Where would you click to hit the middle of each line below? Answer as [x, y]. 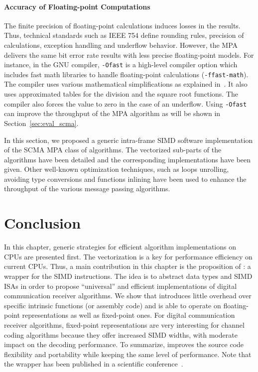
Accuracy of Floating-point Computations [77, 6]
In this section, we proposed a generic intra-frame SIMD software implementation [129, 140]
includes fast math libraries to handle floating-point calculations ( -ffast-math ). [126, 74]
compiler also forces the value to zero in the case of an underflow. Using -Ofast [126, 103]
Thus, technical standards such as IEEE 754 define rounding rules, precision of [124, 35]
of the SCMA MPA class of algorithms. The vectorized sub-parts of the [113, 150]
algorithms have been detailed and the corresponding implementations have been [128, 159]
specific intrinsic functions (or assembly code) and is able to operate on [113, 305]
